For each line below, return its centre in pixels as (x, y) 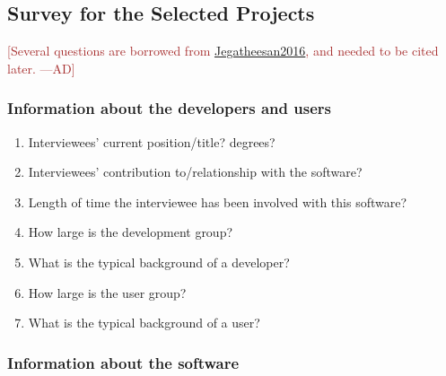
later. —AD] (41, 68)
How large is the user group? (107, 292)
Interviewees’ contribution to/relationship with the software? (195, 172)
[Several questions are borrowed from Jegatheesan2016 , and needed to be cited (223, 51)
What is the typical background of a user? (144, 323)
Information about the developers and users (169, 108)
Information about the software (123, 362)
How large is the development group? (131, 232)
